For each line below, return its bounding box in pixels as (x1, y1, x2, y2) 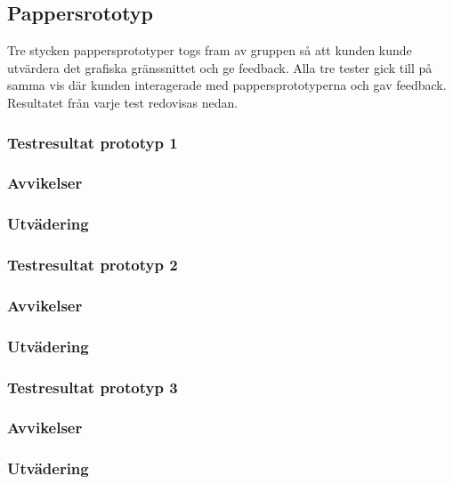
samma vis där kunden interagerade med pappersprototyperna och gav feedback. (7, 76, 447, 94)
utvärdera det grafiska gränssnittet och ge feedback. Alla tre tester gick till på (7, 58, 433, 77)
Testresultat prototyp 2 (7, 254, 178, 276)
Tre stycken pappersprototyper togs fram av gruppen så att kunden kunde (7, 41, 412, 60)
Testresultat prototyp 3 (7, 375, 178, 398)
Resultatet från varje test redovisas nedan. (7, 93, 239, 111)
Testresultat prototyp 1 (7, 131, 178, 153)
